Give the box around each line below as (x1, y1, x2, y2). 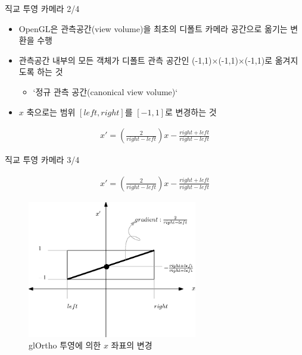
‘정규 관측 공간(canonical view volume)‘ (33, 85, 178, 98)
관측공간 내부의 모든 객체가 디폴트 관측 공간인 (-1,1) (18, 54, 212, 66)
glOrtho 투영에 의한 (29, 339, 101, 351)
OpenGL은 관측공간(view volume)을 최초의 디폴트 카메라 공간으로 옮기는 (18, 22, 288, 34)
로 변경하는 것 (164, 105, 217, 118)
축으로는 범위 (26, 105, 76, 118)
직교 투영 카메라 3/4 (5, 153, 80, 166)
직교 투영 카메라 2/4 (5, 2, 80, 14)
